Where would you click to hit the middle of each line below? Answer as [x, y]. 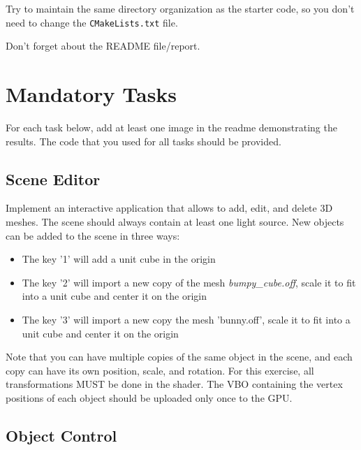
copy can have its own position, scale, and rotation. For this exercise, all [160, 370]
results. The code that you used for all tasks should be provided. [143, 141]
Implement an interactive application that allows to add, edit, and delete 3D [169, 208]
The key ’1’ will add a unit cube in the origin [119, 259]
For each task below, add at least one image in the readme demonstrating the [171, 127]
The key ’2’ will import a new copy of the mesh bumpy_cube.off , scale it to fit [189, 282]
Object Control [61, 435]
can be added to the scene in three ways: [93, 235]
